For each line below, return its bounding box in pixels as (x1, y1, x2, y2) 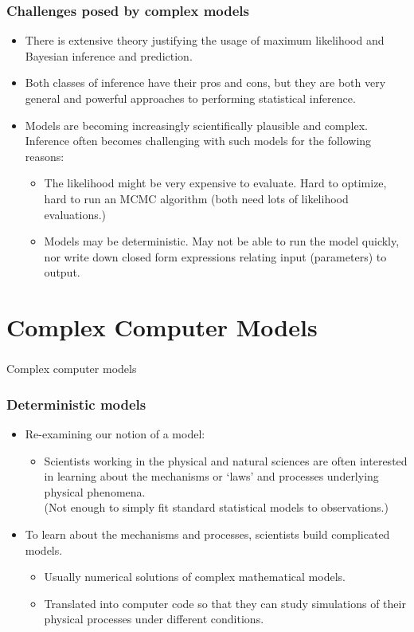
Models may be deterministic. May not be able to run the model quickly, (44, 233, 400, 249)
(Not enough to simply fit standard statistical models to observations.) (44, 499, 389, 516)
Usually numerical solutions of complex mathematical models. (44, 568, 346, 585)
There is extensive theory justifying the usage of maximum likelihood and (25, 32, 385, 49)
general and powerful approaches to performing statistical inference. (25, 90, 356, 106)
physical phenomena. (44, 483, 146, 500)
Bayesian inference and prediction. (25, 47, 193, 64)
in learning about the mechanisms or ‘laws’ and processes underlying (44, 468, 379, 485)
